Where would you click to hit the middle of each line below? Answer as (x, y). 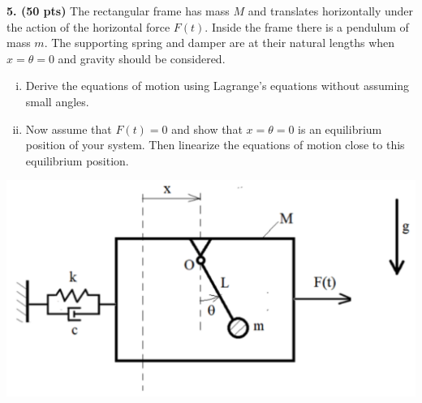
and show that (207, 129)
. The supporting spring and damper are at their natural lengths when (220, 43)
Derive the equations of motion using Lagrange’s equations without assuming (217, 86)
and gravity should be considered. (142, 58)
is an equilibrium (340, 129)
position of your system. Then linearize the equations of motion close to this (215, 145)
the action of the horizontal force (88, 26)
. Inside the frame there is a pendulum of (307, 26)
